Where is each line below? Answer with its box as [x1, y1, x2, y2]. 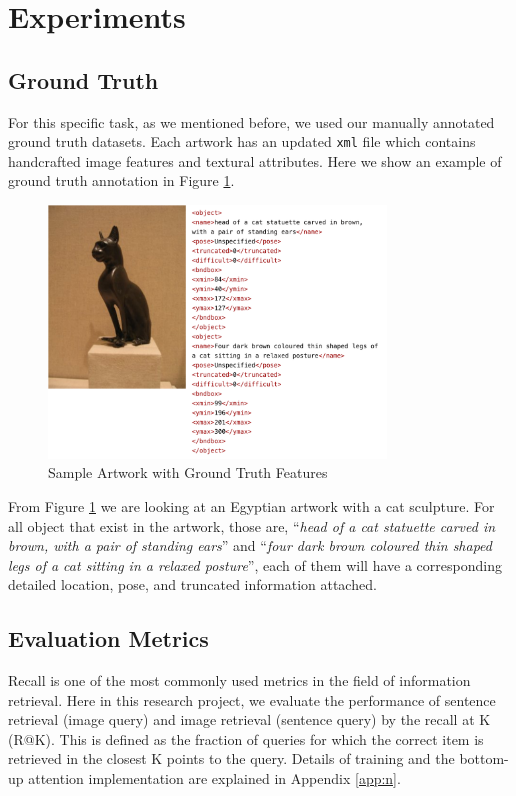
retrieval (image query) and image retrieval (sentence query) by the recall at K [8, 709, 491, 730]
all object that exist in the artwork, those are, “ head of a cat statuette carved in [8, 515, 496, 536]
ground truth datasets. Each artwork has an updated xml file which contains [8, 131, 476, 152]
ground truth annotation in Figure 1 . [8, 170, 235, 191]
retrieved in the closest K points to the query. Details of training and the [8, 748, 455, 769]
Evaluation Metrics [8, 623, 209, 654]
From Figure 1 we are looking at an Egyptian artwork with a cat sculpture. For [8, 495, 495, 516]
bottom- [459, 748, 509, 769]
